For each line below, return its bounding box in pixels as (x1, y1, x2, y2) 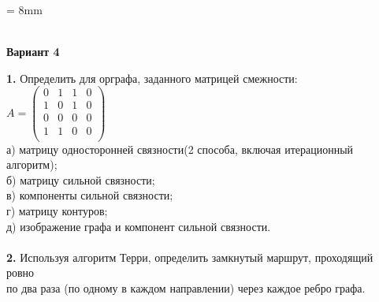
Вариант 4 (6, 43, 60, 60)
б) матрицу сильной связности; (6, 171, 155, 188)
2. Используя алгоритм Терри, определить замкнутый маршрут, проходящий (6, 248, 373, 265)
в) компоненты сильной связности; (6, 187, 173, 203)
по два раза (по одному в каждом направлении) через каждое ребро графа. (6, 279, 366, 296)
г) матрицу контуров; (6, 202, 108, 218)
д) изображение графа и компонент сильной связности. (6, 218, 271, 234)
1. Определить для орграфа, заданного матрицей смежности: (6, 69, 298, 86)
